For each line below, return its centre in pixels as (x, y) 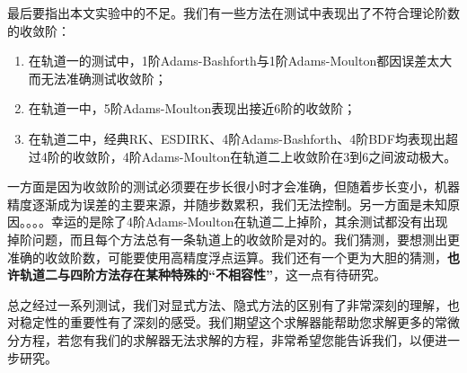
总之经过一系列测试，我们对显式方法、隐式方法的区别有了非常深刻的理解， (227, 304)
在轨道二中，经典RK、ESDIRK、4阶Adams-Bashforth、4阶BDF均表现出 (237, 138)
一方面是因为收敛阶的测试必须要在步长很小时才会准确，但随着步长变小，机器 (233, 186)
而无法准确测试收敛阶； (97, 78)
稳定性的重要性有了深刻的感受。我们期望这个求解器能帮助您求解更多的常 (233, 322)
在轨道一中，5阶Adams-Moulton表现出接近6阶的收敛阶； (192, 108)
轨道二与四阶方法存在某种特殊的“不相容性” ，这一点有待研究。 (203, 275)
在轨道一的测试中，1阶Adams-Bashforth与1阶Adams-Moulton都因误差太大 (240, 61)
